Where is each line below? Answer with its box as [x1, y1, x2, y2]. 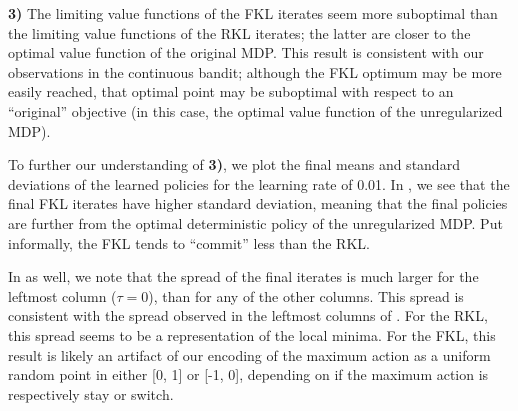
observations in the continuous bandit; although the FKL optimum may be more [8, 61, 502, 82]
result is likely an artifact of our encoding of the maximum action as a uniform [8, 344, 491, 365]
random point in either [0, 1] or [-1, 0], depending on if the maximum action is [8, 364, 489, 385]
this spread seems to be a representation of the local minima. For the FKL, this [8, 324, 496, 345]
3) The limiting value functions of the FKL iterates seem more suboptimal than [8, 3, 498, 23]
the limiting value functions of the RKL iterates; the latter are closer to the [8, 22, 471, 43]
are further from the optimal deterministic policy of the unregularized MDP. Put [8, 212, 503, 233]
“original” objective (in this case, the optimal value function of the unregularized [8, 100, 503, 121]
